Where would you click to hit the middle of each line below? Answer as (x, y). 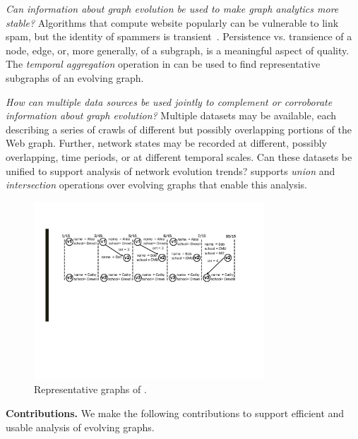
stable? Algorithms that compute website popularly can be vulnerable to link (172, 22)
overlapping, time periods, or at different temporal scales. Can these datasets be (179, 156)
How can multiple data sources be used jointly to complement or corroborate (169, 101)
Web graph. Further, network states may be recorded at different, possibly (167, 143)
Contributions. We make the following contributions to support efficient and (175, 413)
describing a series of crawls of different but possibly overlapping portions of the (179, 129)
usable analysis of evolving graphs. (80, 427)
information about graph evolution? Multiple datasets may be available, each (171, 115)
